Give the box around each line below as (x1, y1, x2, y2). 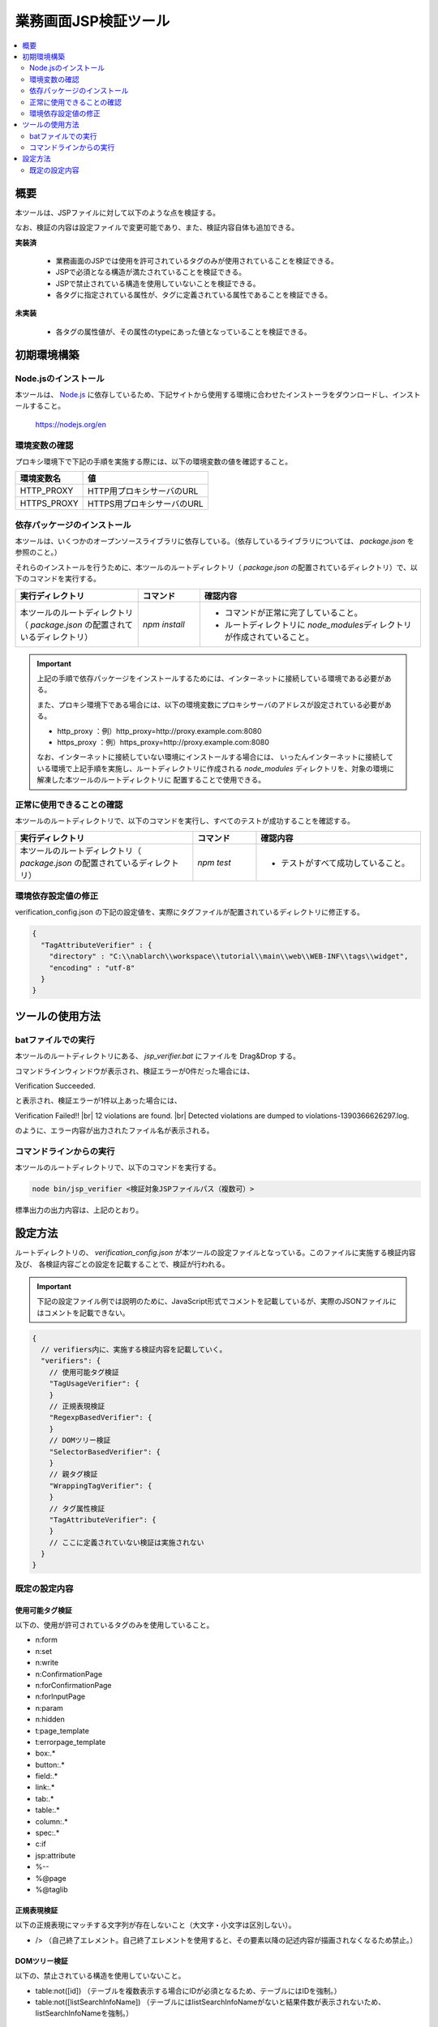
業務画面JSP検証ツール (15, 12, 170, 30)
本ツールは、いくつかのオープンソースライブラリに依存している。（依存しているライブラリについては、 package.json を (15, 536, 415, 546)
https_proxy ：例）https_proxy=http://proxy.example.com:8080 (57, 738, 269, 747)
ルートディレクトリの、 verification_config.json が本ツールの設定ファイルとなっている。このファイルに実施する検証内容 (15, 1248, 416, 1258)
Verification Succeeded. (15, 1081, 96, 1091)
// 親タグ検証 (49, 1470, 98, 1479)
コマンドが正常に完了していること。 (224, 606, 363, 618)
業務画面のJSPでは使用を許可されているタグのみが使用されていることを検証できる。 (55, 255, 338, 265)
